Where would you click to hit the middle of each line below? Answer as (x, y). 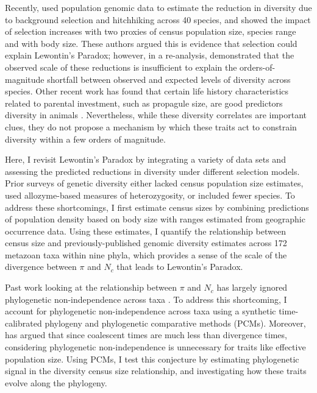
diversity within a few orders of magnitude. (85, 139)
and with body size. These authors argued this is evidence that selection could (151, 43)
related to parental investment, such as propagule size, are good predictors (144, 103)
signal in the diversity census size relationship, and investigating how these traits (156, 371)
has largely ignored (252, 287)
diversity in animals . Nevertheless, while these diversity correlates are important (156, 115)
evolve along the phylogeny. (56, 382)
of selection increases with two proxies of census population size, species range (151, 31)
